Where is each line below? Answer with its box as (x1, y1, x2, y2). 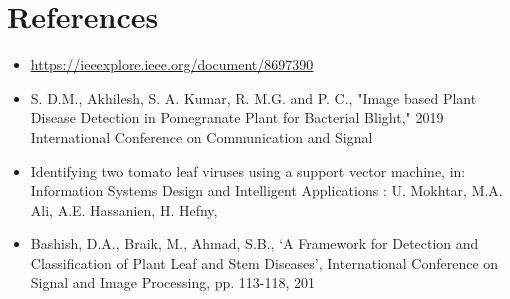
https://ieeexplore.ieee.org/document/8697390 (30, 54, 314, 75)
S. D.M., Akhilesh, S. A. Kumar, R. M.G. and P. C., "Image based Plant (30, 87, 477, 108)
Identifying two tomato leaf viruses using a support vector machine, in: (30, 160, 466, 181)
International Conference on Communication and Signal (30, 126, 373, 147)
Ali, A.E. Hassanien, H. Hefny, (30, 199, 218, 220)
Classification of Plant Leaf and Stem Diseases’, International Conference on (30, 252, 499, 273)
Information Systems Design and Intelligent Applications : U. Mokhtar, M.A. (30, 180, 503, 201)
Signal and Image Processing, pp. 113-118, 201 (30, 272, 316, 293)
